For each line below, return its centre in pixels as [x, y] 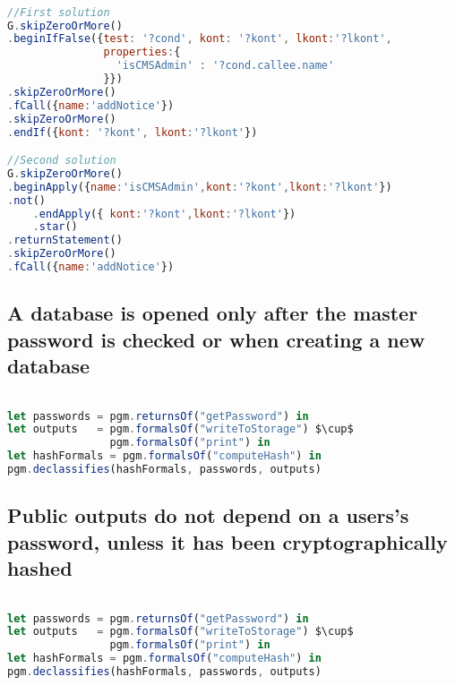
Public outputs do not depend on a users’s [208, 515]
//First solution [59, 12]
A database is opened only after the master [213, 313]
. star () [55, 227]
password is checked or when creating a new [216, 339]
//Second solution [62, 161]
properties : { [142, 52]
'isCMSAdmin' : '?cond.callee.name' [225, 66]
